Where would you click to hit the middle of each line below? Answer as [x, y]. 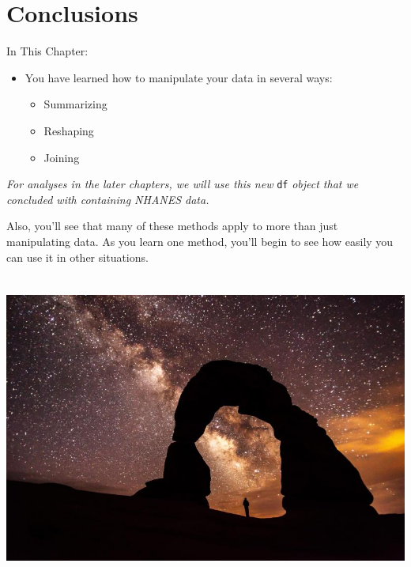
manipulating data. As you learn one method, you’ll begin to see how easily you [200, 241]
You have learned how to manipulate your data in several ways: [179, 77]
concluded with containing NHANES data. [108, 199]
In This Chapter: [47, 51]
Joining [62, 157]
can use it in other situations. [77, 257]
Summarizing [75, 104]
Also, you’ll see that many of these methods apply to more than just [172, 226]
